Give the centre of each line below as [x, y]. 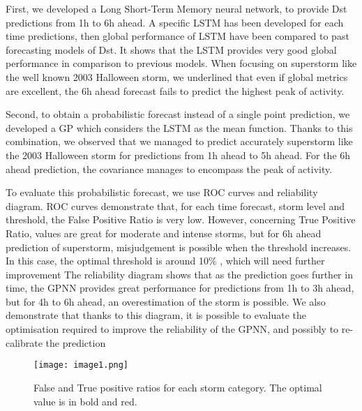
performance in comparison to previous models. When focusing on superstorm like [181, 63]
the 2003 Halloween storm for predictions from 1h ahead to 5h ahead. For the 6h [178, 155]
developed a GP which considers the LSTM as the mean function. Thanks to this [179, 127]
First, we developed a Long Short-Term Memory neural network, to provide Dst [176, 8]
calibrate [24, 342]
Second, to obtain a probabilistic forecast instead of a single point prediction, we [178, 114]
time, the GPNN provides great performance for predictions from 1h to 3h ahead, [180, 288]
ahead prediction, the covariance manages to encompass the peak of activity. [169, 169]
